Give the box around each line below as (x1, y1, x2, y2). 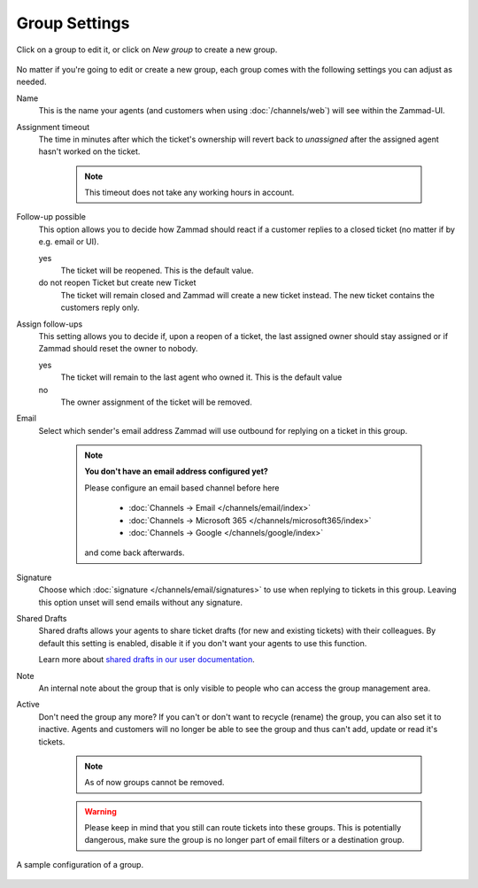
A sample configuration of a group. (16, 859, 144, 869)
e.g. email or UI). (38, 236, 99, 247)
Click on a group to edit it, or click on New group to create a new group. (16, 44, 278, 55)
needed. (16, 76, 47, 88)
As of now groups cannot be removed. (84, 777, 225, 788)
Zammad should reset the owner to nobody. (38, 344, 198, 354)
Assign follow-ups (16, 319, 83, 329)
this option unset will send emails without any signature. (38, 597, 243, 607)
